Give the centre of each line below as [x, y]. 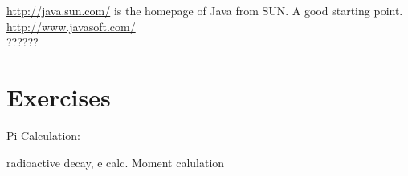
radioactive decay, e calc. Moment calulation [116, 162]
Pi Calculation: [43, 135]
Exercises [59, 96]
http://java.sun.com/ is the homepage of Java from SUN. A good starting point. [205, 10]
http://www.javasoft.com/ [71, 26]
